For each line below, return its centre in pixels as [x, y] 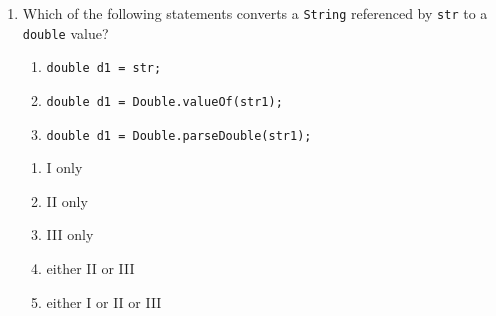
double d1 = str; [104, 68]
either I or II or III [104, 301]
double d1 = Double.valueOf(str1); [164, 101]
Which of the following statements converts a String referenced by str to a [255, 13]
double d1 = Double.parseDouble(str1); [179, 135]
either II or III [90, 268]
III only [70, 234]
